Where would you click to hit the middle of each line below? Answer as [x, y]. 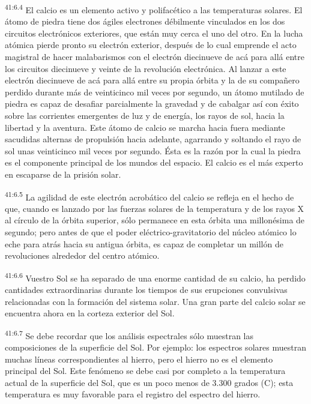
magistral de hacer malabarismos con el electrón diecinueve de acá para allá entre [155, 57]
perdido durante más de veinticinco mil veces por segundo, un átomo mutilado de [155, 92]
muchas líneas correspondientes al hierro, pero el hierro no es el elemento [139, 359]
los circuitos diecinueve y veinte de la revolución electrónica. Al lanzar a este [146, 68]
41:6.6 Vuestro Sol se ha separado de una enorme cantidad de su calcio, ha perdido [155, 277]
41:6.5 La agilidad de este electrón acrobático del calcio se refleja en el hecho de [149, 196]
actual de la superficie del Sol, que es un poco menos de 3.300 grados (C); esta [149, 382]
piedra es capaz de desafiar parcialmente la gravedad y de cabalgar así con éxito [152, 104]
